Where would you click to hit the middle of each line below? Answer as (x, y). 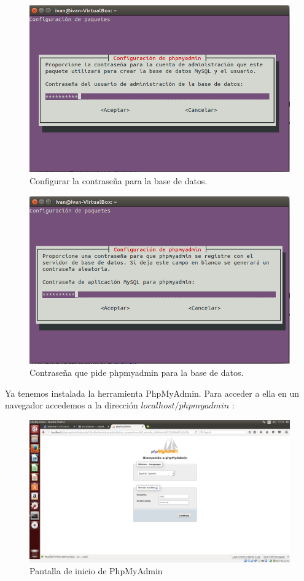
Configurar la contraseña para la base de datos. (119, 181)
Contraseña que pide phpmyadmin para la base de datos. (137, 372)
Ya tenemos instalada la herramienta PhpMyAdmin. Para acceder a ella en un (152, 393)
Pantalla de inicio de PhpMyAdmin (96, 571)
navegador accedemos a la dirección (72, 405)
